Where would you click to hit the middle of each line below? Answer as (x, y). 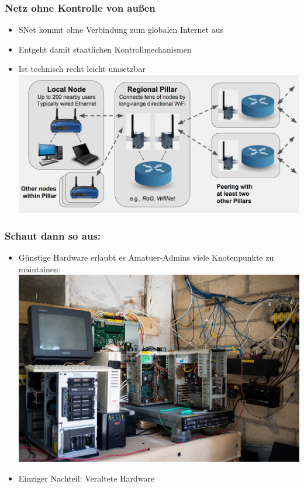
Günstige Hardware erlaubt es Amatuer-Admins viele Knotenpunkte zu (146, 257)
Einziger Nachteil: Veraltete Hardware (87, 478)
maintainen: (39, 269)
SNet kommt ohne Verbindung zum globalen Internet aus (121, 30)
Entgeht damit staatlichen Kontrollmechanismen (105, 49)
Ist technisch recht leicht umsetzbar (82, 69)
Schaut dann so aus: (53, 235)
